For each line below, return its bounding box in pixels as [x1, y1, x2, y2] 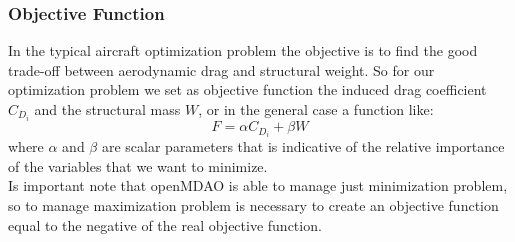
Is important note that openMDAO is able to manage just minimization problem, [8, 175, 508, 196]
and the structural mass [34, 99, 181, 119]
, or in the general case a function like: [198, 99, 434, 119]
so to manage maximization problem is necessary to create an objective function [8, 194, 499, 215]
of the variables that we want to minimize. [8, 155, 268, 176]
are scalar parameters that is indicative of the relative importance [101, 136, 505, 157]
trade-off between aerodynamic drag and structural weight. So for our [8, 59, 435, 80]
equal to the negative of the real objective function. [8, 214, 322, 235]
